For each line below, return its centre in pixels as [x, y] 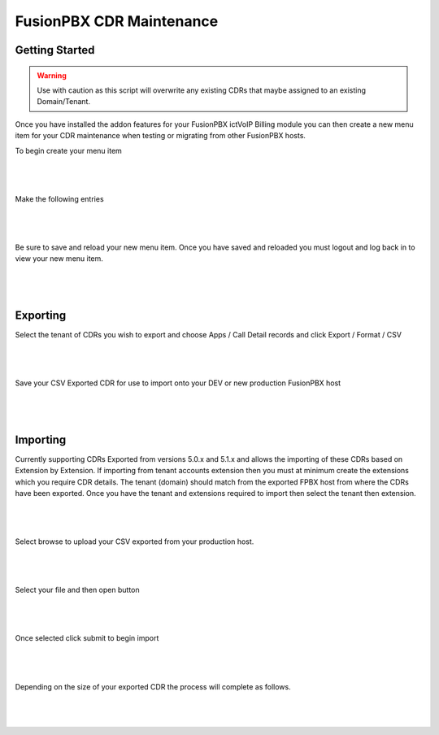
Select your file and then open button [77, 590]
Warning [52, 75]
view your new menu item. [59, 259]
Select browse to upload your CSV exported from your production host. [135, 541]
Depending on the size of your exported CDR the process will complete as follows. [153, 686]
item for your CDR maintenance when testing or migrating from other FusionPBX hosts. [161, 136]
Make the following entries [60, 198]
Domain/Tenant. [64, 102]
